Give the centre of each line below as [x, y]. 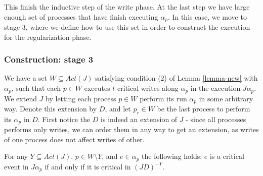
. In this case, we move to [207, 16]
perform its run [163, 98]
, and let [118, 108]
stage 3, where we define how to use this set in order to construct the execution [127, 27]
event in [16, 166]
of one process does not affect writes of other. [74, 139]
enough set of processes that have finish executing [81, 16]
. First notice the [64, 119]
